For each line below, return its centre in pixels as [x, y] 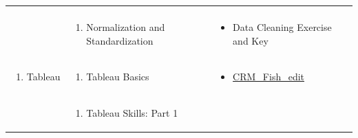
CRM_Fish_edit [269, 77]
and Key [251, 40]
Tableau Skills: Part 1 [132, 113]
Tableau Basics [118, 77]
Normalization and [126, 27]
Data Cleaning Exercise [282, 27]
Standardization [120, 40]
